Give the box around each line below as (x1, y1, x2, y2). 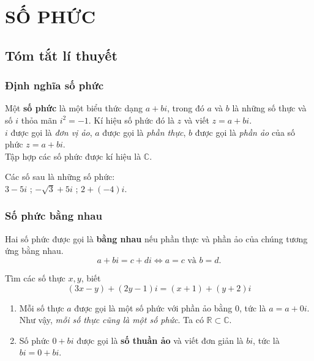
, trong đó (167, 102, 204, 114)
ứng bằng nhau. (5, 244, 64, 257)
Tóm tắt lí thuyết (5, 45, 118, 64)
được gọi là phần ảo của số (195, 125, 296, 138)
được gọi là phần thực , (102, 125, 186, 138)
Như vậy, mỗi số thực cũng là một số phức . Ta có (19, 313, 204, 326)
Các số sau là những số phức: (5, 170, 115, 183)
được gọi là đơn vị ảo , (10, 125, 92, 138)
